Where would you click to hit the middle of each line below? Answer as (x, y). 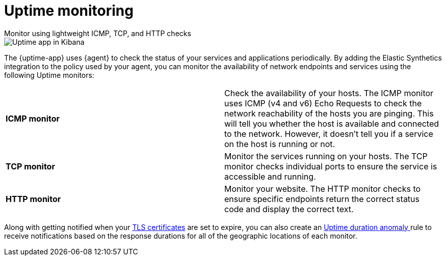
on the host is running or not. (280, 144)
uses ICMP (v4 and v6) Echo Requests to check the (323, 103)
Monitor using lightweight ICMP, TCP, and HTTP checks (98, 33)
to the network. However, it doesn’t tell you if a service (329, 134)
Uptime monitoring (69, 11)
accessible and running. (270, 176)
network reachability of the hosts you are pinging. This (329, 113)
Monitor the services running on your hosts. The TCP (326, 156)
